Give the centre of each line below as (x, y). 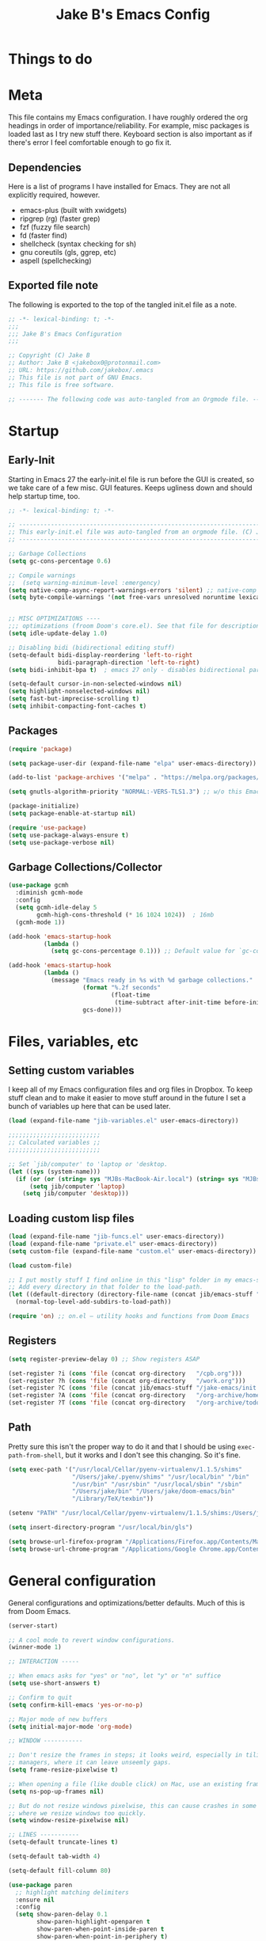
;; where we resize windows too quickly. (78, 1813)
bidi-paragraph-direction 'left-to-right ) (129, 663)
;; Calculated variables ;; (55, 1143)
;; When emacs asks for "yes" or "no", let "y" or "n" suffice (115, 1676)
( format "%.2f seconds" (122, 987)
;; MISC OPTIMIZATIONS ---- (55, 619)
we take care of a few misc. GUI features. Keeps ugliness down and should (130, 488)
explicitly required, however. (54, 195)
